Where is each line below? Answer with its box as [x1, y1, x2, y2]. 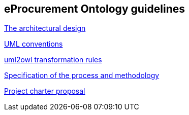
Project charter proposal [4, 87, 85, 96]
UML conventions [4, 40, 63, 49]
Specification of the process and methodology [4, 71, 160, 80]
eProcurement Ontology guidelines [4, 3, 185, 15]
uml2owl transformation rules [4, 55, 102, 64]
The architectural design [4, 24, 86, 33]
